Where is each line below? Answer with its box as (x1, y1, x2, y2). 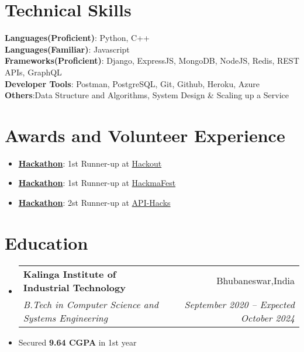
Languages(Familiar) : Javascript (5, 43, 130, 55)
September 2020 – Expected (184, 297, 295, 311)
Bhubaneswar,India (216, 274, 295, 288)
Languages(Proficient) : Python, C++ (5, 32, 150, 44)
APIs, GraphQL (5, 65, 62, 78)
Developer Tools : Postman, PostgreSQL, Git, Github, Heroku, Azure (5, 77, 260, 89)
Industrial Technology (23, 280, 126, 294)
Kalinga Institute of (23, 267, 116, 281)
